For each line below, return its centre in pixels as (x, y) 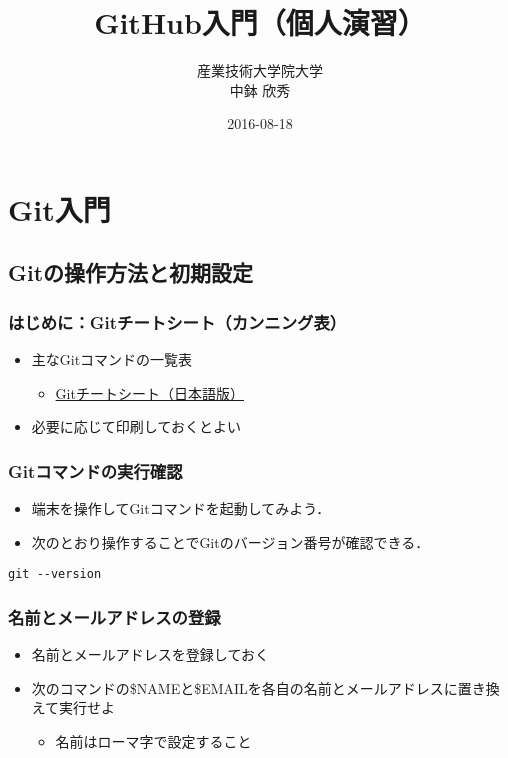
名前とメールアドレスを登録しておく (150, 654)
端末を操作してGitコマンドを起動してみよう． (181, 508)
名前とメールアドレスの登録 (114, 616)
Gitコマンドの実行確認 (95, 470)
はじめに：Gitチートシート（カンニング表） (177, 321)
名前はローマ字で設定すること (153, 740)
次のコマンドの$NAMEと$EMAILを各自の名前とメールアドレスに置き (258, 687)
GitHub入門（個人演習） (260, 22)
